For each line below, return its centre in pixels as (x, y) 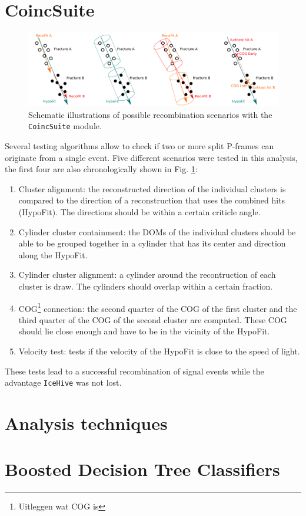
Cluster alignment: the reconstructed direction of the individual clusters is (152, 188)
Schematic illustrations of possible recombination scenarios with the (150, 114)
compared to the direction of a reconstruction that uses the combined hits (152, 200)
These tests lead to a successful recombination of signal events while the (134, 371)
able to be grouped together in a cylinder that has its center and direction (152, 243)
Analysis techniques (86, 423)
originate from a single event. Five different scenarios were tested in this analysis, (151, 157)
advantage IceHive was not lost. (63, 382)
